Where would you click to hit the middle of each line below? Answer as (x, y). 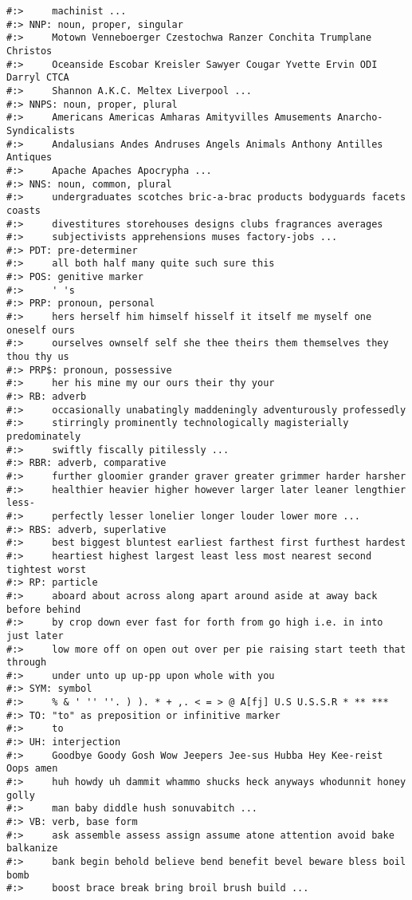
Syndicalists (41, 130)
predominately (44, 436)
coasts (24, 210)
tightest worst (47, 569)
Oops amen (32, 769)
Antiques (29, 158)
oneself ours (41, 330)
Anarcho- (360, 118)
